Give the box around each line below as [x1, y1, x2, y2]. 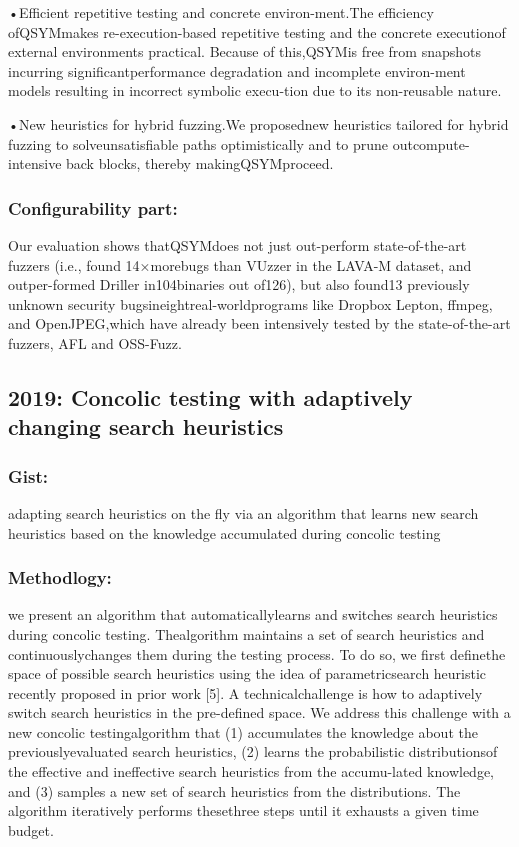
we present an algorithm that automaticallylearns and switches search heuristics [8, 604, 498, 625]
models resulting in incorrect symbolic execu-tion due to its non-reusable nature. [8, 80, 502, 101]
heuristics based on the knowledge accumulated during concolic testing [8, 522, 441, 543]
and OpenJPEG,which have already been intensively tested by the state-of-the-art [8, 313, 511, 334]
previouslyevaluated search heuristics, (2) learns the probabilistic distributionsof [8, 741, 498, 762]
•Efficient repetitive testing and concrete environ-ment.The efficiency [8, 2, 434, 22]
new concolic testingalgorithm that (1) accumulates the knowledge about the [8, 721, 478, 742]
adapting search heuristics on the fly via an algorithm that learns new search [8, 502, 479, 523]
